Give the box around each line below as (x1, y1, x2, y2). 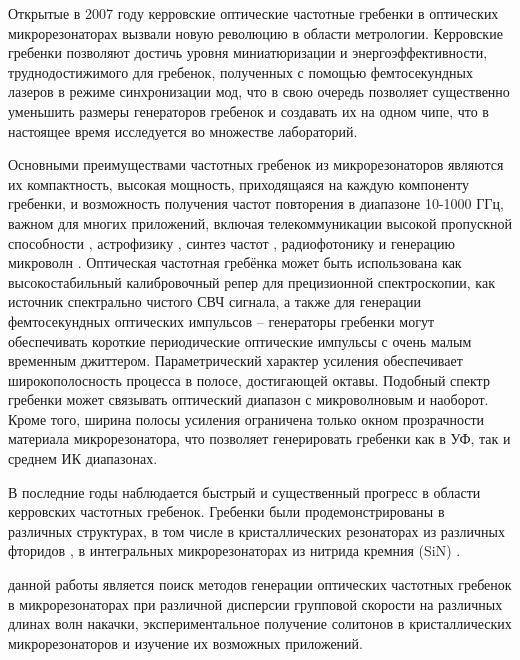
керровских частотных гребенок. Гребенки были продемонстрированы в (8, 501, 445, 522)
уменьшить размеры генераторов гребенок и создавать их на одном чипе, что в (8, 100, 489, 121)
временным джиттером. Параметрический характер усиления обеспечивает (8, 350, 463, 371)
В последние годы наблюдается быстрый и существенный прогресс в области (8, 481, 481, 502)
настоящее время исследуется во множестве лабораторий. (8, 120, 358, 141)
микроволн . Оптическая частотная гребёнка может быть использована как (8, 252, 462, 273)
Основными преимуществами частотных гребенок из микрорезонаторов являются (8, 154, 504, 175)
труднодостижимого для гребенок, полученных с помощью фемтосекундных (8, 61, 473, 82)
